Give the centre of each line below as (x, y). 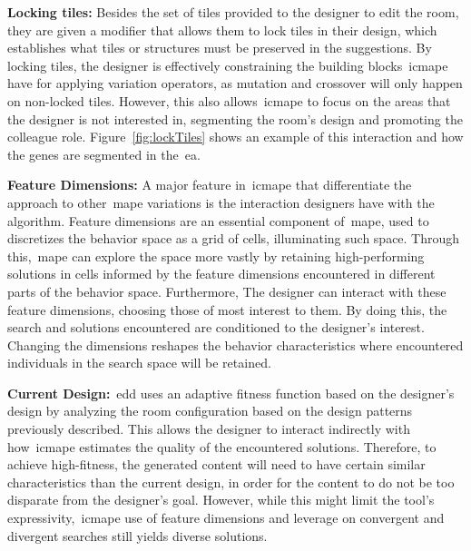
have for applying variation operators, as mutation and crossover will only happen (235, 83)
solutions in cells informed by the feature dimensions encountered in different (221, 274)
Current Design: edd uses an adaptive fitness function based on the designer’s (231, 393)
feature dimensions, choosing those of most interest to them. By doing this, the (227, 309)
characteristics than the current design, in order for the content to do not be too (231, 482)
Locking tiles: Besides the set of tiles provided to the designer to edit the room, (233, 12)
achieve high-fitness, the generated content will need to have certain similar (216, 464)
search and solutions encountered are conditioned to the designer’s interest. (216, 327)
